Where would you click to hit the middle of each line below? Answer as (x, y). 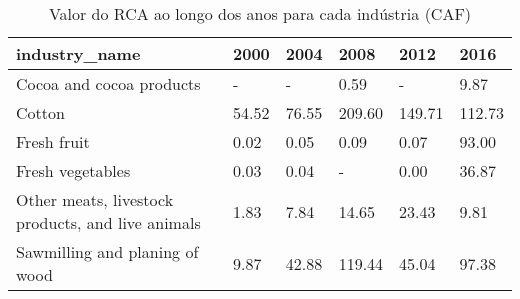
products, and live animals (108, 222)
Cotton (40, 112)
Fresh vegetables (73, 170)
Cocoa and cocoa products (108, 83)
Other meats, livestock (95, 199)
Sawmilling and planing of (107, 251)
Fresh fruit (53, 141)
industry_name (78, 53)
